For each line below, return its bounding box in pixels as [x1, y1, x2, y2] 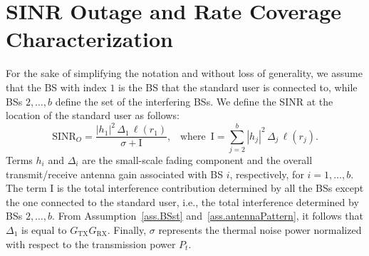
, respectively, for [229, 166, 304, 181]
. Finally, [107, 222, 147, 237]
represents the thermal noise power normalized [158, 222, 362, 237]
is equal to [21, 222, 67, 237]
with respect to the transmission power [6, 236, 176, 251]
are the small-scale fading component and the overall [82, 152, 313, 167]
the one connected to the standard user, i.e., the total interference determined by [6, 194, 359, 209]
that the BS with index [6, 79, 107, 94]
